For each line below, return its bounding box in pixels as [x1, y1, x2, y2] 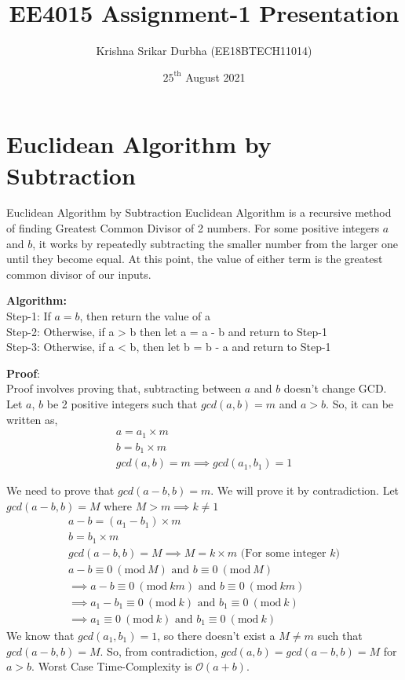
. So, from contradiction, [100, 642, 217, 659]
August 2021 [185, 68, 246, 85]
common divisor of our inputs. [6, 265, 151, 282]
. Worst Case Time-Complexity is [31, 658, 192, 675]
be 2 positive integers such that [46, 395, 198, 411]
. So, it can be [326, 395, 394, 411]
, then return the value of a [79, 308, 211, 324]
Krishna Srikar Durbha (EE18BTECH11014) [96, 42, 312, 59]
